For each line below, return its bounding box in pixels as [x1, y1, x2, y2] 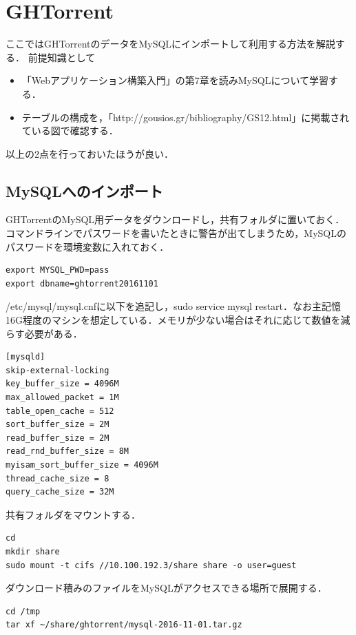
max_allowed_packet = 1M [6, 393, 119, 403]
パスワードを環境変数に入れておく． [6, 239, 169, 253]
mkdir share [6, 546, 60, 556]
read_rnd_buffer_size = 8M [6, 446, 129, 457]
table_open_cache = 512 [6, 406, 114, 416]
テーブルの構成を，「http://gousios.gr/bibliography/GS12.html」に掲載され [21, 110, 350, 124]
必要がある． [24, 326, 83, 340]
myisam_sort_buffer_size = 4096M [6, 459, 158, 470]
